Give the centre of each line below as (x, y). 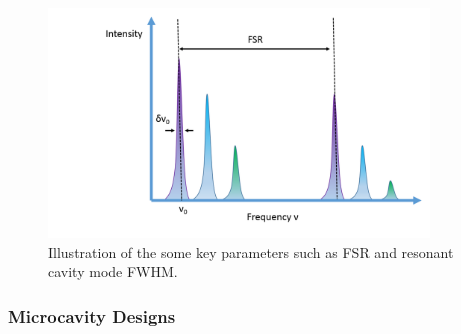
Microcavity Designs (92, 316)
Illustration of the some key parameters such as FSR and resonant (251, 251)
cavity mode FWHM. (113, 271)
